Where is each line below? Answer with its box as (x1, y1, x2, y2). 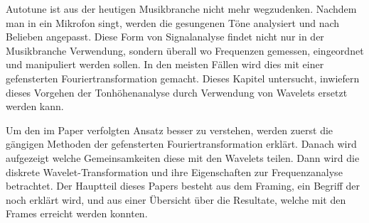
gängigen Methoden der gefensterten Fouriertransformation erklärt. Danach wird (6, 136, 357, 151)
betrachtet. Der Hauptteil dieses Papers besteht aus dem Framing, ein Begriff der (6, 178, 360, 193)
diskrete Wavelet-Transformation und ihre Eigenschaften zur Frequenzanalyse (6, 164, 343, 179)
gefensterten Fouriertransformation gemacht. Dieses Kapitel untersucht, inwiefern (6, 70, 360, 85)
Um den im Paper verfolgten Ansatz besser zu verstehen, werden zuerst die (6, 122, 333, 137)
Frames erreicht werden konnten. (6, 206, 148, 221)
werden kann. (6, 99, 64, 114)
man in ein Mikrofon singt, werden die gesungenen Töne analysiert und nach (6, 15, 340, 30)
